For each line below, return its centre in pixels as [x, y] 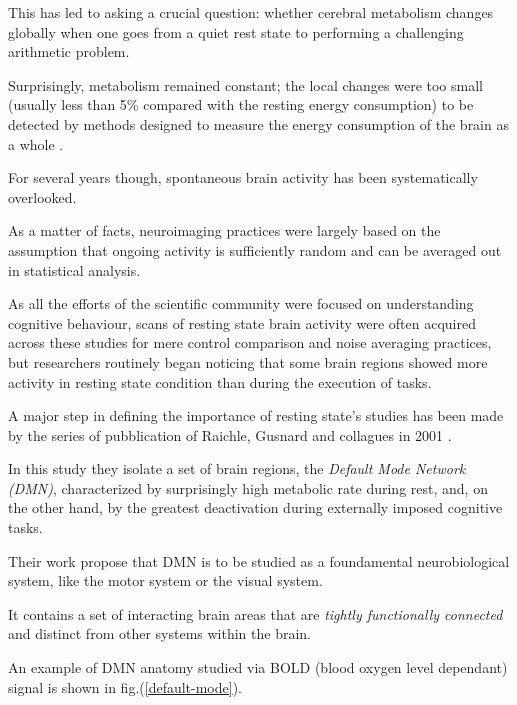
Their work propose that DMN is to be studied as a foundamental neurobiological [259, 560]
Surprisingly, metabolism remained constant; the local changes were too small [245, 84]
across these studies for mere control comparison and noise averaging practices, [250, 342]
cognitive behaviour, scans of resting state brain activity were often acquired [242, 322]
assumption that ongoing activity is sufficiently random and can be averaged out [255, 249]
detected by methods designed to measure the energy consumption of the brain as [258, 123]
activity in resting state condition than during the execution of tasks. [220, 381]
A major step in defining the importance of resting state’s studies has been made [256, 415]
